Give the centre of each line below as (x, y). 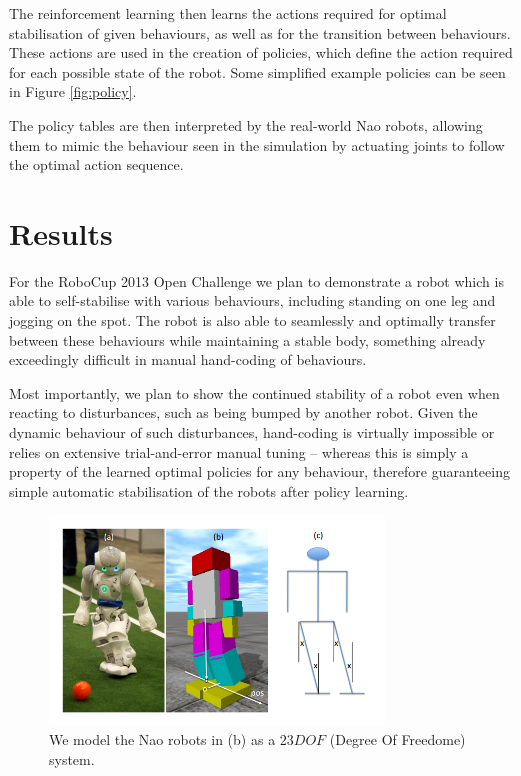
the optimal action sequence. (96, 164)
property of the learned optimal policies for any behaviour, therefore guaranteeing (259, 471)
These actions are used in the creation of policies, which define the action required (261, 52)
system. (72, 758)
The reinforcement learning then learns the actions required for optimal (228, 13)
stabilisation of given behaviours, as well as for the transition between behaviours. (260, 32)
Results (61, 232)
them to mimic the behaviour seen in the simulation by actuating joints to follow (257, 144)
